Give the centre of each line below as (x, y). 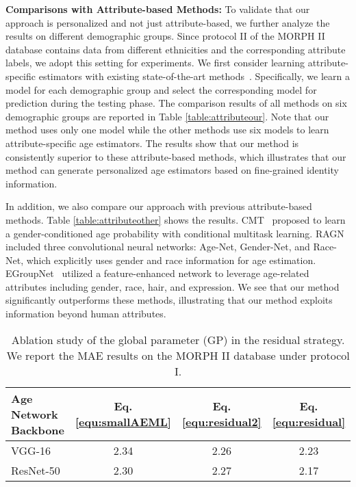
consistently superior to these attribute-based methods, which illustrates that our (176, 156)
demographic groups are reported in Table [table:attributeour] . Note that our (167, 116)
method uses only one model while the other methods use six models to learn (167, 130)
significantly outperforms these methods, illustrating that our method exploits (169, 300)
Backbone (38, 430)
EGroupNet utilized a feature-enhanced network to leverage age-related (157, 273)
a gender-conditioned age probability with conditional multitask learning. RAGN (175, 233)
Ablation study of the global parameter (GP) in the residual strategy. (178, 339)
